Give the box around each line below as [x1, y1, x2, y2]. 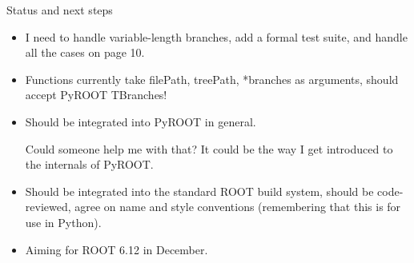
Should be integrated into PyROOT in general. [25, 113, 256, 130]
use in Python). [25, 213, 102, 230]
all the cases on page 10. [25, 44, 145, 61]
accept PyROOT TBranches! [25, 86, 167, 103]
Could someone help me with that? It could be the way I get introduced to [25, 140, 393, 157]
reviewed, [25, 198, 71, 215]
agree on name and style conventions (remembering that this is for [74, 198, 401, 215]
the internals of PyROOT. [25, 156, 154, 173]
